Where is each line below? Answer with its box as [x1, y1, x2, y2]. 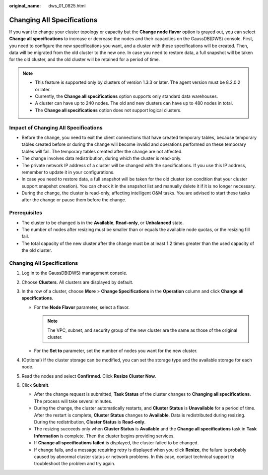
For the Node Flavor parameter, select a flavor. [34, 304, 130, 310]
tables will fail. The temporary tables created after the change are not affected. [21, 148, 183, 154]
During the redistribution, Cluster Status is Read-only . [34, 419, 146, 425]
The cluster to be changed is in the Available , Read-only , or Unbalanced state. [21, 220, 184, 226]
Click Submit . [21, 382, 50, 388]
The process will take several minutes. [34, 398, 113, 404]
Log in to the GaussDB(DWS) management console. [21, 270, 128, 276]
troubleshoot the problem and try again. [34, 461, 116, 467]
